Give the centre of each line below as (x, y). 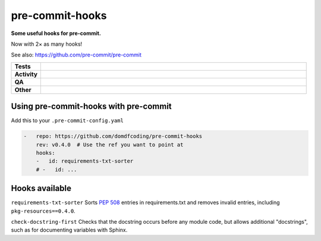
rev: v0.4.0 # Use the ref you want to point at (110, 145)
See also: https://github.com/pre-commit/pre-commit (76, 55)
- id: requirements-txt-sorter (85, 161)
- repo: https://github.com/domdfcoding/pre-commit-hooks (113, 136)
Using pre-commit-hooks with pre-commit (91, 107)
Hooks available (41, 188)
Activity (26, 74)
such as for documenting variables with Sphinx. (69, 230)
